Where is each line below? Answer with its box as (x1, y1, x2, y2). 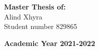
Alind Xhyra (4, 11, 43, 21)
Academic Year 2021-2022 (4, 37, 95, 48)
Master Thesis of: (4, 1, 66, 11)
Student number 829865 (4, 21, 77, 31)
